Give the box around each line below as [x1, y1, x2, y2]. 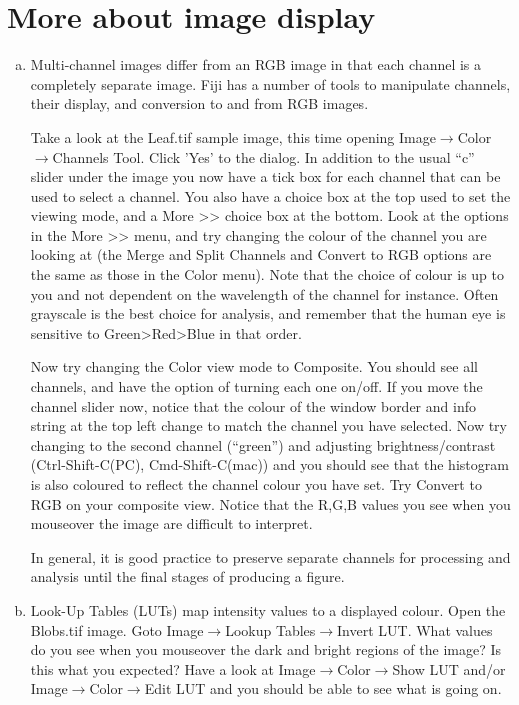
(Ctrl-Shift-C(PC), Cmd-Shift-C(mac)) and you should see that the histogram [30, 454, 509, 475]
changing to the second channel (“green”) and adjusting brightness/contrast [30, 434, 496, 455]
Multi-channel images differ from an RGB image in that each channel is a [30, 54, 482, 75]
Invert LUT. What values [337, 619, 493, 640]
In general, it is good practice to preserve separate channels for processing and [30, 546, 511, 567]
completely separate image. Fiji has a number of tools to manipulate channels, [30, 73, 511, 94]
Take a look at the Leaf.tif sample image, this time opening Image [30, 126, 436, 147]
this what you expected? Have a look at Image [30, 658, 316, 679]
